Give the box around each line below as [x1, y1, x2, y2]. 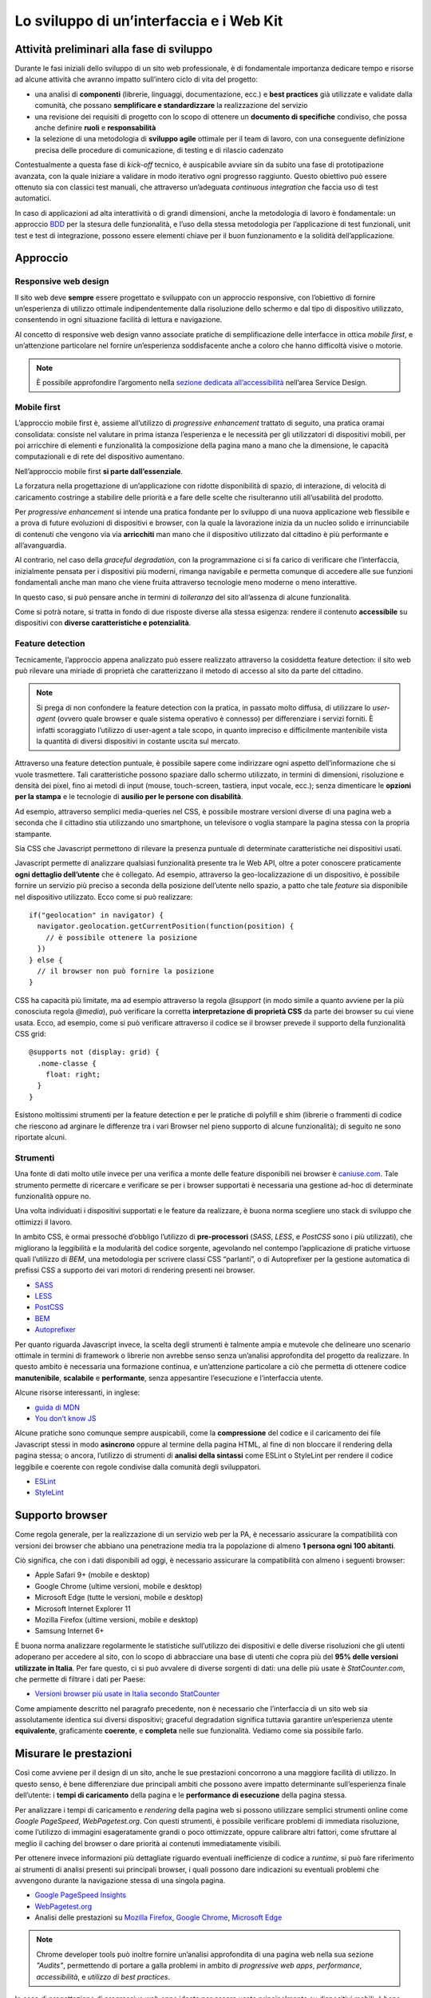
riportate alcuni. [14, 1132, 67, 1142]
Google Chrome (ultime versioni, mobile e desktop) [34, 1581, 203, 1590]
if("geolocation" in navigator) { [29, 910, 164, 919]
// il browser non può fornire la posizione [37, 966, 215, 975]
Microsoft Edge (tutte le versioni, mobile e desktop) [34, 1593, 204, 1602]
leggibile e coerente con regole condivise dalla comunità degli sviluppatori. [14, 1462, 262, 1471]
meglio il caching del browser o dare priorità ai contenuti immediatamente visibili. [14, 1838, 282, 1848]
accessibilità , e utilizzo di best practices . [36, 1972, 171, 1981]
